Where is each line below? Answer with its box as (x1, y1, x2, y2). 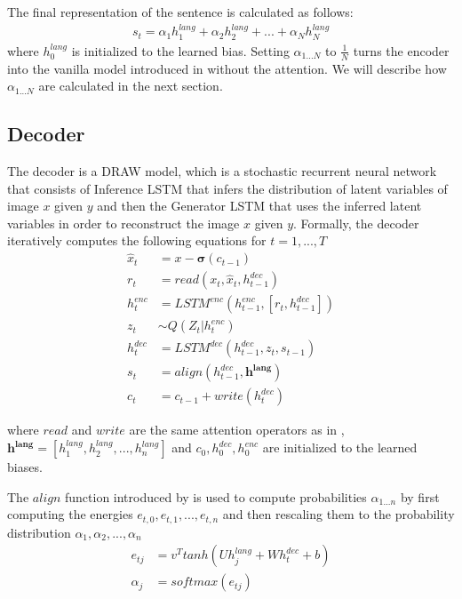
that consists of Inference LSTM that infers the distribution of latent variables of (7, 179, 448, 197)
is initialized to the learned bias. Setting (71, 41, 290, 60)
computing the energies (7, 505, 133, 523)
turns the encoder (353, 41, 450, 60)
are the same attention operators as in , (129, 420, 345, 439)
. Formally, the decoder (293, 213, 419, 232)
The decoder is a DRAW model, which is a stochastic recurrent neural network (7, 162, 437, 180)
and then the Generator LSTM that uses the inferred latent (97, 196, 422, 215)
